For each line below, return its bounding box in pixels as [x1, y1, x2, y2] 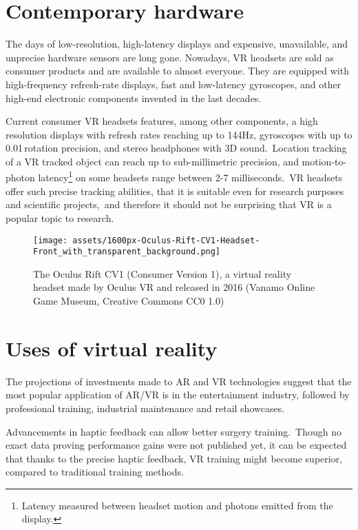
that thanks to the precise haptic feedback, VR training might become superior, [6, 451, 343, 465]
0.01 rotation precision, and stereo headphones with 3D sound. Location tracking [6, 141, 347, 155]
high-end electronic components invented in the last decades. [6, 90, 262, 105]
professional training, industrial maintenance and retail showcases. [6, 400, 285, 415]
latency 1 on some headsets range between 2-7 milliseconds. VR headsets [38, 168, 343, 185]
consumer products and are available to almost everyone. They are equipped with [6, 63, 349, 78]
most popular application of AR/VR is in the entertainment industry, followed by [6, 387, 350, 402]
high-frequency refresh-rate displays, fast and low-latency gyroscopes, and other [6, 77, 341, 91]
